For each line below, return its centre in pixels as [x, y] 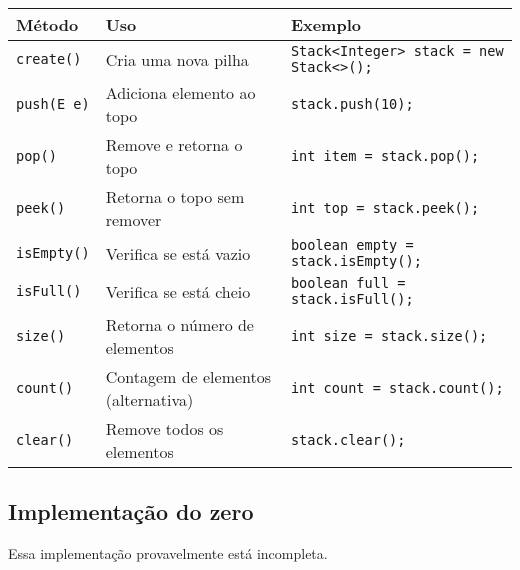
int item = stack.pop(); [385, 156]
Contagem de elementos [188, 376]
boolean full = [348, 283]
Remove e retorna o [174, 144]
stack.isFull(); [352, 299]
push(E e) [53, 104]
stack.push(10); [352, 104]
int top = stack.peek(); [385, 208]
